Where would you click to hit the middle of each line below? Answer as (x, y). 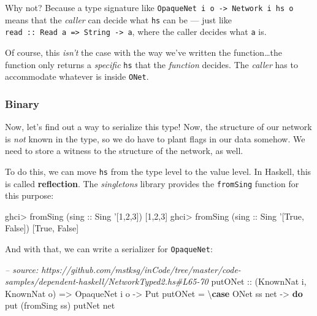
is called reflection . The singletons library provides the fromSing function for (152, 183)
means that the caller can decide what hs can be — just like (118, 19)
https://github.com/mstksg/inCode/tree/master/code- (141, 269)
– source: (22, 269)
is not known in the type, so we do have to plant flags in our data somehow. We (155, 138)
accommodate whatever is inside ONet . (77, 76)
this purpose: (29, 195)
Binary (22, 103)
